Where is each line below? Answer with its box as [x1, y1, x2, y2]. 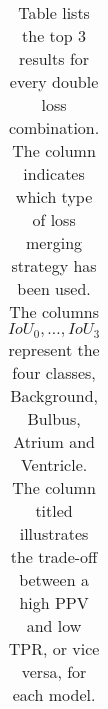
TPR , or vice [8, 637, 100, 660]
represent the [8, 338, 100, 361]
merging [26, 231, 83, 254]
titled [35, 499, 73, 522]
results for [19, 47, 90, 70]
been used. [17, 277, 91, 300]
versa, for [21, 660, 87, 683]
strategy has [11, 254, 97, 277]
